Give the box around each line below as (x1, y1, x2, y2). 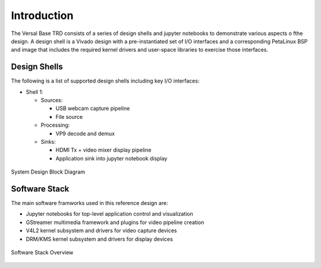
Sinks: (40, 138, 56, 145)
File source (55, 113, 83, 120)
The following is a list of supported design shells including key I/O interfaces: (11, 77, 200, 84)
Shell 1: (26, 88, 43, 95)
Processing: (40, 122, 70, 129)
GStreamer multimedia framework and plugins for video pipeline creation (26, 219, 204, 226)
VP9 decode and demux (55, 130, 115, 137)
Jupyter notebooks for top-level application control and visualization (26, 210, 193, 217)
